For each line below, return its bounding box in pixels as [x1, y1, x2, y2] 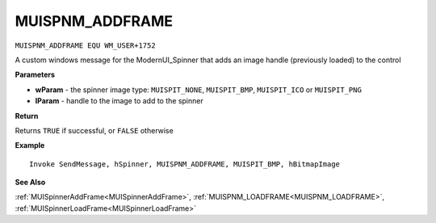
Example [15, 141, 45, 150]
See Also [15, 178, 46, 187]
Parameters [15, 69, 56, 80]
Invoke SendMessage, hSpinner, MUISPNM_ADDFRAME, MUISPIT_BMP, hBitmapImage [29, 159, 341, 169]
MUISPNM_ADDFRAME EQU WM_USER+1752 [15, 40, 157, 50]
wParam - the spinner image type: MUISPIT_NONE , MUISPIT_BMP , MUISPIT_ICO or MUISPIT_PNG [35, 85, 363, 95]
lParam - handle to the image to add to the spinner [35, 96, 203, 106]
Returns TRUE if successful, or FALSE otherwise [15, 125, 174, 135]
